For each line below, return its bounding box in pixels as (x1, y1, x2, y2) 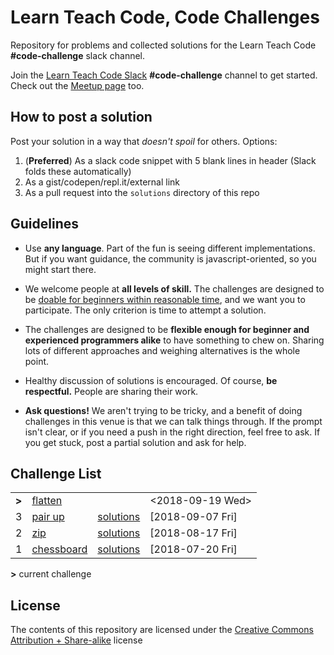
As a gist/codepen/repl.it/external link (24, 176, 181, 188)
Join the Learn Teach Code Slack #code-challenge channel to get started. (10, 69, 318, 81)
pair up (31, 510, 65, 524)
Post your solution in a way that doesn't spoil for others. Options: (10, 135, 278, 147)
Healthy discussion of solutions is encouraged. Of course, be (24, 374, 278, 386)
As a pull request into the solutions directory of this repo (24, 186, 260, 198)
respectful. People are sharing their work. (24, 385, 199, 397)
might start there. (24, 263, 97, 275)
